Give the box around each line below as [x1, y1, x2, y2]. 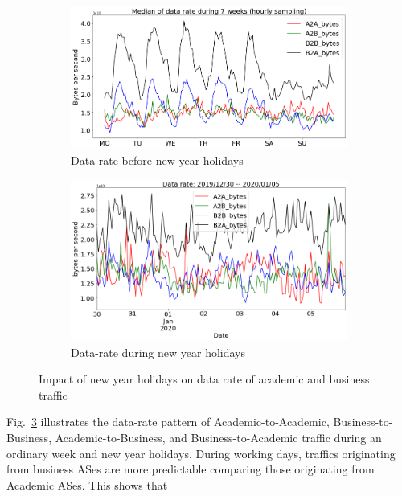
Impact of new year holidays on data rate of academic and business [39, 371, 370, 387]
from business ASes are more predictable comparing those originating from [6, 461, 375, 478]
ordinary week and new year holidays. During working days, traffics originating [6, 445, 396, 461]
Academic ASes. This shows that [6, 476, 168, 493]
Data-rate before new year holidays [71, 151, 244, 168]
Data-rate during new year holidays [71, 343, 246, 360]
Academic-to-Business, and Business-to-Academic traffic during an [55, 429, 382, 446]
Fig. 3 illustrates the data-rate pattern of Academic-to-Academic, [6, 413, 330, 430]
